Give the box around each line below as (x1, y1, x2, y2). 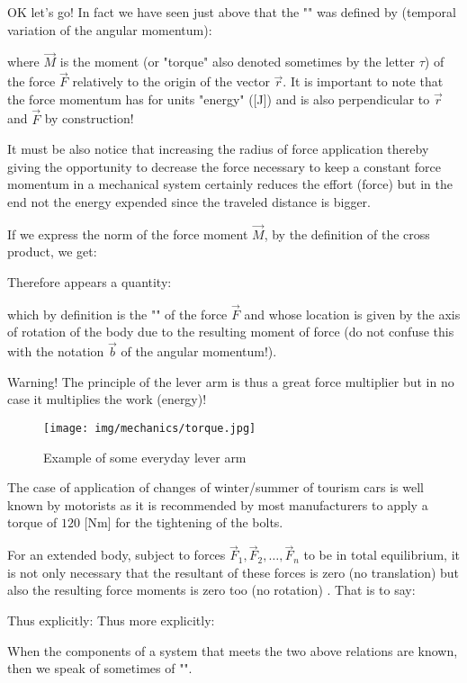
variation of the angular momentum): (7, 20, 212, 39)
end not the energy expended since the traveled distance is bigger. (7, 193, 371, 211)
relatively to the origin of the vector (72, 72, 270, 91)
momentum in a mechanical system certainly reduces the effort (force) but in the (7, 175, 453, 193)
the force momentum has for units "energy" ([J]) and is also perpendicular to (7, 89, 430, 108)
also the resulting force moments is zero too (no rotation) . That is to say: (7, 580, 416, 599)
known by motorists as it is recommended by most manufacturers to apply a (7, 495, 428, 514)
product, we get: (7, 242, 97, 261)
